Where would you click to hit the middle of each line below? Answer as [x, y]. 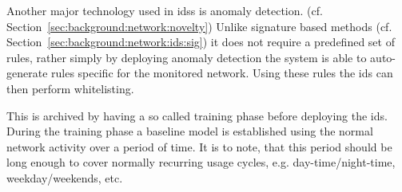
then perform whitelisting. [70, 88]
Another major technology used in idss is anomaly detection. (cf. [165, 10]
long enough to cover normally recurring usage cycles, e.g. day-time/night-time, [201, 162]
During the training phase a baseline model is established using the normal [190, 131]
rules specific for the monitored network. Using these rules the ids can [222, 73]
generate [27, 73]
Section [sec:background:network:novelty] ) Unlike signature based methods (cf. [199, 26]
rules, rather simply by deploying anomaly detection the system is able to [187, 57]
